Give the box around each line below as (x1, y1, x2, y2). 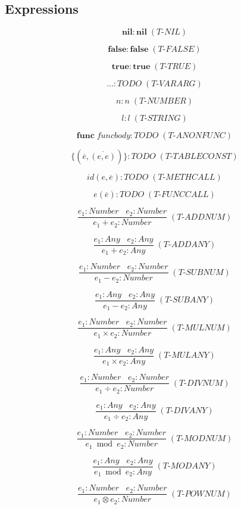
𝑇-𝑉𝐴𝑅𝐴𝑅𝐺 (151, 80, 196, 89)
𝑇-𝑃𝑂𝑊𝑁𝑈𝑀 (177, 489, 225, 498)
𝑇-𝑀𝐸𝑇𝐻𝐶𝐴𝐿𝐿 (158, 173, 215, 182)
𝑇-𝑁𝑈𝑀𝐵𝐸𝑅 (139, 97, 186, 106)
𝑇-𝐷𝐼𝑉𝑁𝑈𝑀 (179, 379, 223, 388)
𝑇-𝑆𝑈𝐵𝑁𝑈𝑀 (178, 268, 224, 277)
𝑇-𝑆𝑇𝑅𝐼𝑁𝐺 (139, 114, 181, 123)
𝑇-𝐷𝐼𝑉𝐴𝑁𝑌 (165, 407, 207, 416)
